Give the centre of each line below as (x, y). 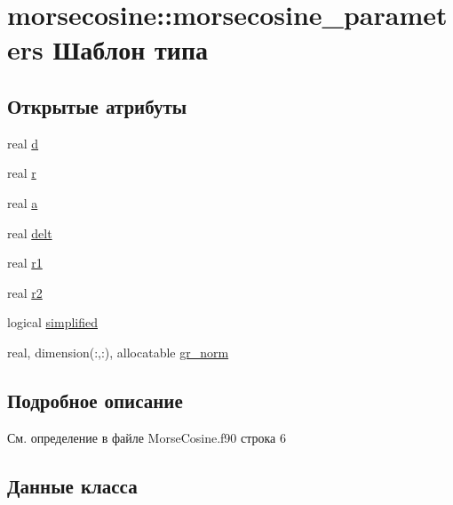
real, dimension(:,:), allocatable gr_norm (118, 352)
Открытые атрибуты (97, 105)
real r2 (25, 292)
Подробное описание (95, 400)
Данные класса (72, 485)
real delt (30, 232)
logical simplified (52, 322)
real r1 (25, 263)
